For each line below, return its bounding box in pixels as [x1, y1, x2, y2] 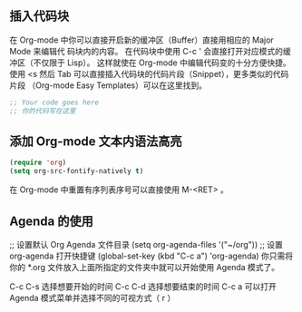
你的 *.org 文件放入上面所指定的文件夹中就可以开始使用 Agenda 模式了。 [9, 261, 280, 272]
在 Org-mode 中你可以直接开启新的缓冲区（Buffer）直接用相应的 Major [9, 34, 274, 45]
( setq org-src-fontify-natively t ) [9, 167, 144, 176]
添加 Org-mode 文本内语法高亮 [9, 133, 183, 149]
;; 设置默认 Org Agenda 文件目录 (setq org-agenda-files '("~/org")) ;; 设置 [9, 239, 284, 249]
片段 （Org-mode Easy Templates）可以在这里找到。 [9, 80, 207, 91]
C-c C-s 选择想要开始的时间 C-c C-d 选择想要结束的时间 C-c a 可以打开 [9, 280, 277, 292]
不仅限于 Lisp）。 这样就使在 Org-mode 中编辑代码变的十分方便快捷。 [33, 57, 292, 68]
